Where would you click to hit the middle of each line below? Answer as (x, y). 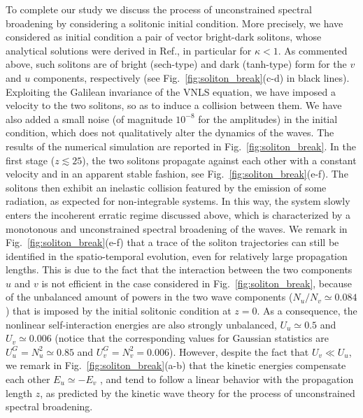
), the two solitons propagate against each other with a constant (219, 160)
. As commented (313, 50)
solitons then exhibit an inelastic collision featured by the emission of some (166, 187)
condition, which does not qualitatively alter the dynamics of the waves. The (170, 132)
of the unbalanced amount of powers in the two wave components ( (149, 297)
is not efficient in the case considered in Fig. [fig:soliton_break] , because (197, 283)
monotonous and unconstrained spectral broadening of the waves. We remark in (177, 228)
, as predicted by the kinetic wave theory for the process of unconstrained (198, 392)
